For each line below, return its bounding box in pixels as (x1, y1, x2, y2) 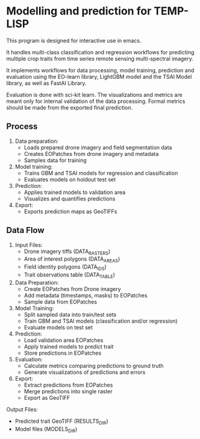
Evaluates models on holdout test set (23, 176, 116, 183)
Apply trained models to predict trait (23, 343, 114, 350)
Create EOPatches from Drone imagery (23, 285, 122, 293)
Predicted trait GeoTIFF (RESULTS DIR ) (14, 417, 108, 426)
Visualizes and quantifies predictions (23, 195, 116, 202)
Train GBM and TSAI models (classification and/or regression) (23, 317, 178, 325)
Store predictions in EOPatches (23, 349, 102, 356)
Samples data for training (23, 157, 87, 164)
